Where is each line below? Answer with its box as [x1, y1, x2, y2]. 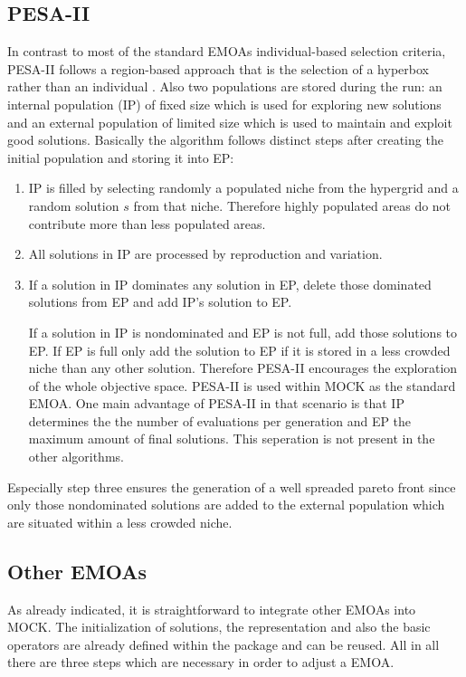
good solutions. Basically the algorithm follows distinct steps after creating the [7, 130, 443, 149]
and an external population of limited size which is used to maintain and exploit [7, 112, 452, 131]
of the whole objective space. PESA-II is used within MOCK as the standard [28, 376, 456, 395]
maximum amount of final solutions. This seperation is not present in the [28, 429, 435, 448]
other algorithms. [28, 447, 124, 466]
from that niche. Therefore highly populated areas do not [133, 195, 452, 215]
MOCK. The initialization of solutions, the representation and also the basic [7, 617, 431, 636]
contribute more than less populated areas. [28, 214, 266, 233]
